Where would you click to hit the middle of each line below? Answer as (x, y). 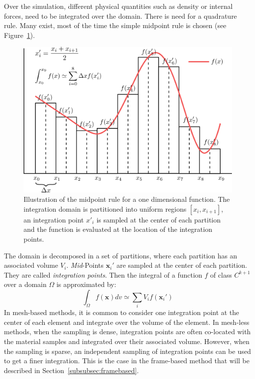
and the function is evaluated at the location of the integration (118, 229)
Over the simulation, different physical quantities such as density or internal (118, 6)
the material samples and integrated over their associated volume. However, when (127, 341)
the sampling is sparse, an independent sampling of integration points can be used (127, 351)
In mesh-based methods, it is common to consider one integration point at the (122, 312)
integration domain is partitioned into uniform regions (105, 208)
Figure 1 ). (19, 35)
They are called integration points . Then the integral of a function (103, 274)
